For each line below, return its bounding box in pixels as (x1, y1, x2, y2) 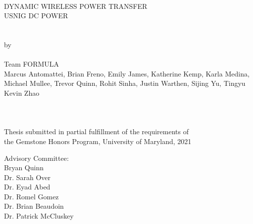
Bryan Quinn (4, 162, 44, 173)
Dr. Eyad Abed (4, 182, 51, 192)
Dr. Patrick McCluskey (4, 211, 74, 221)
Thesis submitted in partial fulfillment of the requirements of (4, 126, 189, 137)
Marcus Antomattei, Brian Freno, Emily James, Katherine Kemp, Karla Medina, (4, 68, 250, 78)
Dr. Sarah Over (4, 172, 51, 182)
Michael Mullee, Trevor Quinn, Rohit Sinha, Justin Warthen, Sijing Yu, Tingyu (4, 78, 246, 88)
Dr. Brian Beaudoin (4, 201, 64, 211)
